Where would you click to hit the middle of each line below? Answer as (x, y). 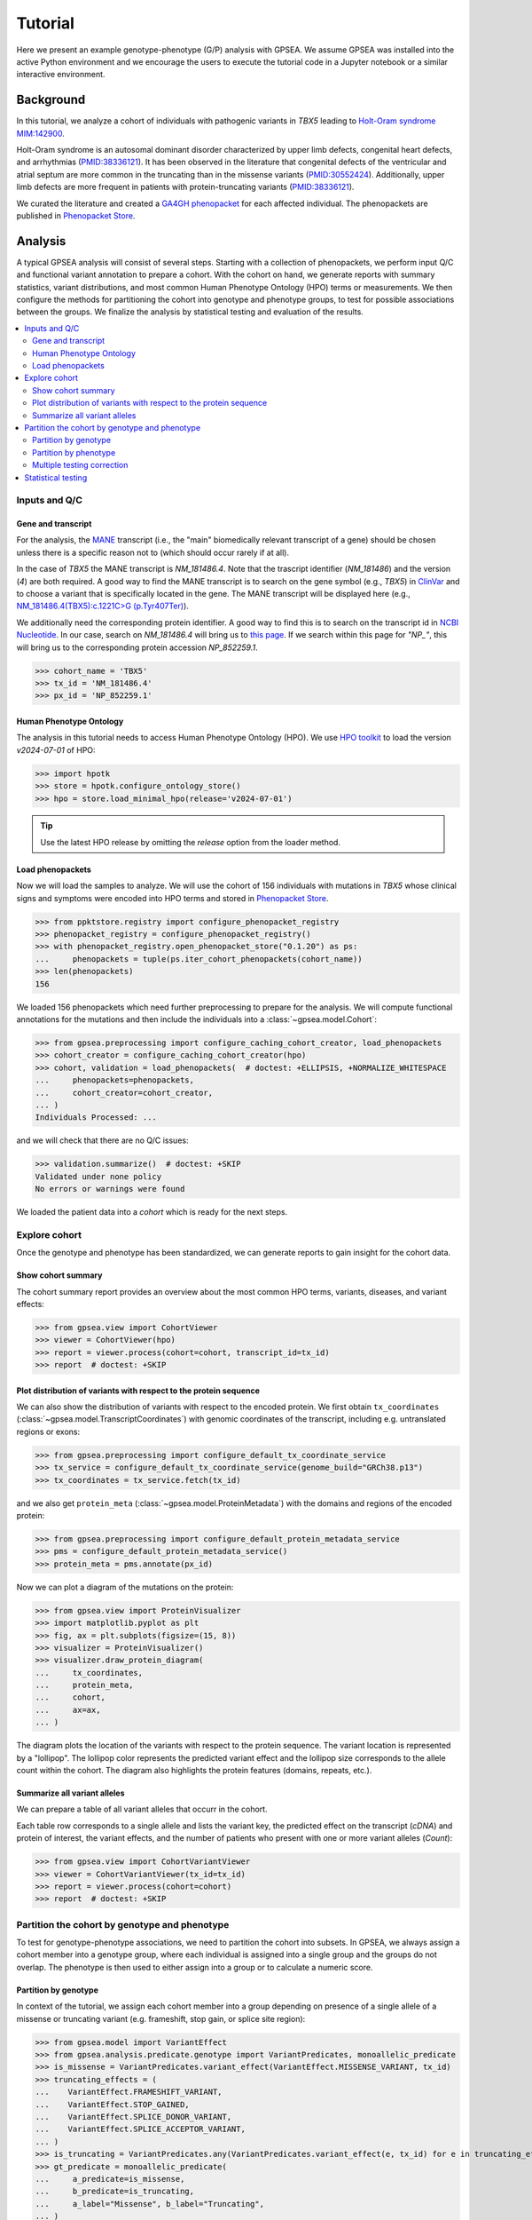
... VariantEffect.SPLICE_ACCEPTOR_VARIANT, (140, 2129)
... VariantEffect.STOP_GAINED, (112, 2104)
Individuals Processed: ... (96, 1118)
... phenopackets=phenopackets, (115, 1080)
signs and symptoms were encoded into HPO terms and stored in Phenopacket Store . (172, 898)
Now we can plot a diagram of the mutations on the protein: (125, 1587)
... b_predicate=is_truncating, (115, 2192)
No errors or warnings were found (110, 1189)
